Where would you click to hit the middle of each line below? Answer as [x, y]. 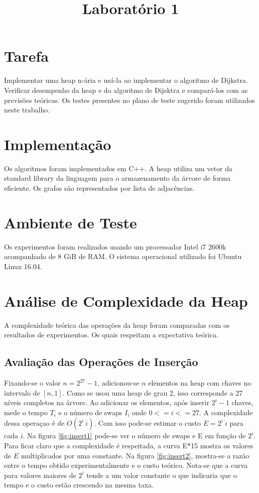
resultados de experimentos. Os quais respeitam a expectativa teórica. [111, 335]
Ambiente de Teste [71, 222]
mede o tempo [26, 412]
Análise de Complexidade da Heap [126, 300]
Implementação [58, 144]
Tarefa [26, 56]
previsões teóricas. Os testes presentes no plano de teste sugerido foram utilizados [129, 100]
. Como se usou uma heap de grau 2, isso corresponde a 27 [153, 392]
